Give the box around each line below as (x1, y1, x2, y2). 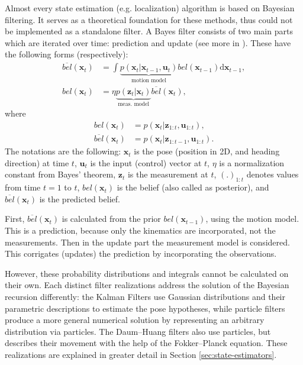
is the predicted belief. (39, 192, 120, 205)
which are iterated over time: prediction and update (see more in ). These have (5, 36, 291, 49)
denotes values (246, 168, 299, 180)
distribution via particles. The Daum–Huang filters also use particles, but (5, 325, 271, 337)
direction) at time (5, 156, 69, 169)
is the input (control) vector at (90, 156, 202, 169)
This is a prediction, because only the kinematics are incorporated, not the (5, 224, 276, 236)
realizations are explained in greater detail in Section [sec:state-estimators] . (5, 348, 277, 360)
